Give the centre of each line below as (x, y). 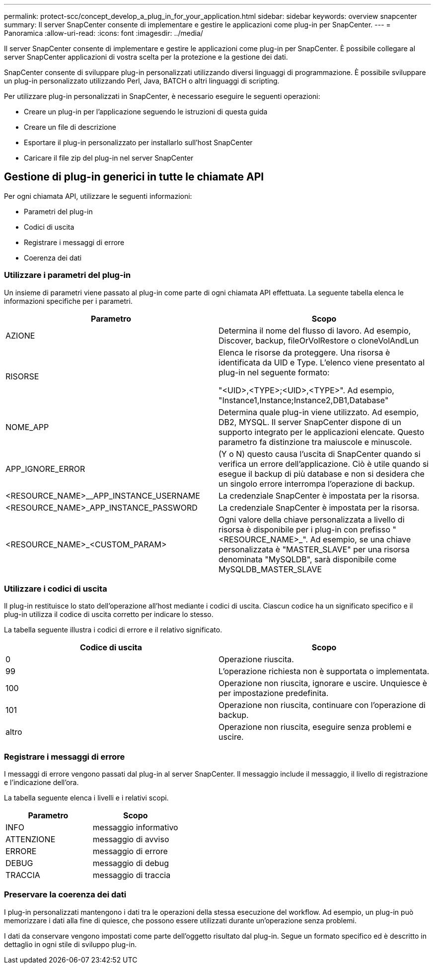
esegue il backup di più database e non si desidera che (322, 474)
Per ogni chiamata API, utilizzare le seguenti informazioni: (98, 196)
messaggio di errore (130, 851)
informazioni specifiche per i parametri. (68, 301)
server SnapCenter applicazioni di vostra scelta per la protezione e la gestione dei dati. (146, 57)
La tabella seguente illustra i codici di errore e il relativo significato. (113, 630)
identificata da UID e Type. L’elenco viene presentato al (322, 362)
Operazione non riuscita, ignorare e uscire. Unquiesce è (323, 683)
